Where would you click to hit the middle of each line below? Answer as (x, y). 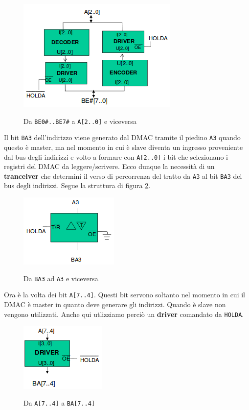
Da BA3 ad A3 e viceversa (61, 278)
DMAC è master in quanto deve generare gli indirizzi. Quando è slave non (115, 304)
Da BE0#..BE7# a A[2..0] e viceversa (80, 121)
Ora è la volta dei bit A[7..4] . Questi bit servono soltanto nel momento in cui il (124, 295)
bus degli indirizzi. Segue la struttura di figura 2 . (77, 185)
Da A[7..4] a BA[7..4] (59, 402)
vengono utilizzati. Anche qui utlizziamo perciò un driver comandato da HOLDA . (124, 314)
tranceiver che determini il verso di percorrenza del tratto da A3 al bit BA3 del (123, 176)
